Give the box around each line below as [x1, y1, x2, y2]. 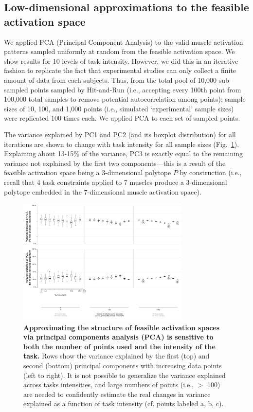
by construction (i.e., [180, 167, 242, 178]
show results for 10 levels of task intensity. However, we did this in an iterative [4, 55, 238, 66]
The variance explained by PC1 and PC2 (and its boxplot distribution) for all [4, 129, 236, 139]
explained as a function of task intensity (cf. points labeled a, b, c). [23, 398, 224, 409]
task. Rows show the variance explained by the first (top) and [23, 351, 210, 361]
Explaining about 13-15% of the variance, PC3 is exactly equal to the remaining [4, 148, 243, 159]
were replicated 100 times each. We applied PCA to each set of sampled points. [4, 113, 240, 123]
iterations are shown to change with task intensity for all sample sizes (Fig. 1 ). [4, 139, 239, 149]
